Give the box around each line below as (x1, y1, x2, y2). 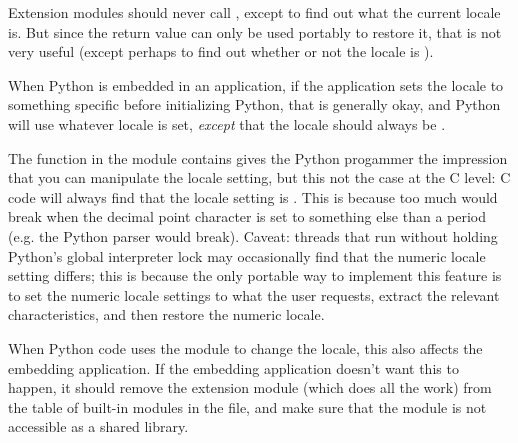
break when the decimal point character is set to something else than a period (8, 206, 486, 227)
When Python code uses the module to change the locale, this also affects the (8, 337, 483, 358)
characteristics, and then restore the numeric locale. (8, 304, 325, 325)
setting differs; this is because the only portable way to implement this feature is (8, 265, 502, 286)
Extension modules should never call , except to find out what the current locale (8, 2, 501, 22)
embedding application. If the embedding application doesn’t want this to (8, 357, 459, 378)
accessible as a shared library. (8, 416, 189, 437)
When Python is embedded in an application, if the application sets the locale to (8, 74, 504, 95)
